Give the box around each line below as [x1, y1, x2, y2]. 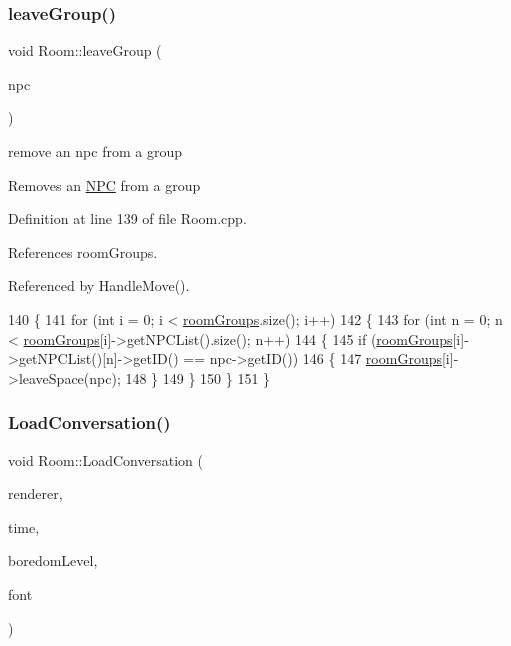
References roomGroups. [8, 241, 158, 262]
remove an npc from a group [8, 141, 182, 161]
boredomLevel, [8, 550, 98, 571]
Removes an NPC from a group [8, 174, 201, 195]
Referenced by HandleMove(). [8, 275, 190, 296]
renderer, [8, 483, 63, 504]
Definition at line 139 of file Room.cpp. [8, 208, 247, 229]
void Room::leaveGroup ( [8, 40, 162, 61]
